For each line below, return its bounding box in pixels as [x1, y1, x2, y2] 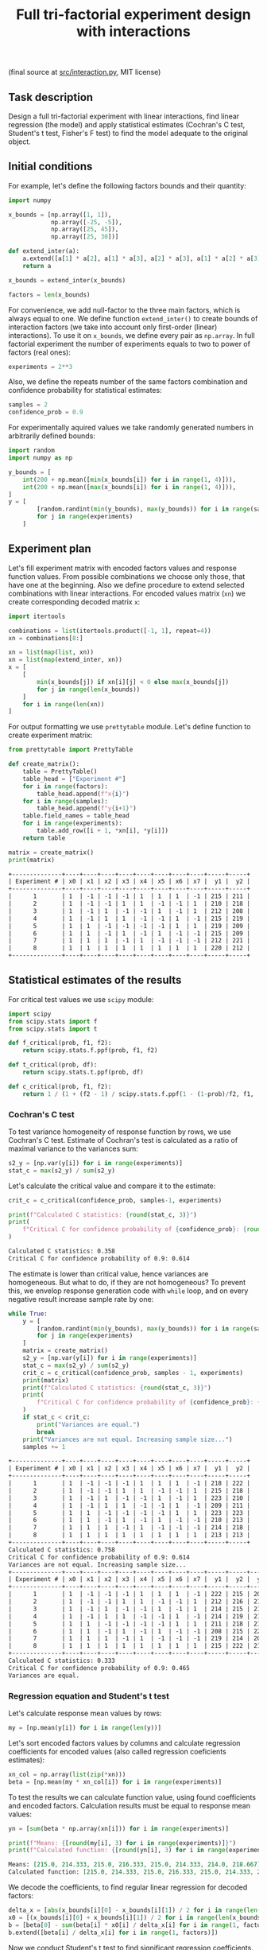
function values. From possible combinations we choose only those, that [8, 571, 246, 581]
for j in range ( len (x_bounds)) [37, 686, 141, 693]
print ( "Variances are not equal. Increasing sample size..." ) [22, 1435, 233, 1443]
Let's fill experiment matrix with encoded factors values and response [8, 563, 237, 573]
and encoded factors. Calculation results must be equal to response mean [8, 1800, 250, 1810]
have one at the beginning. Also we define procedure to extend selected [8, 580, 245, 589]
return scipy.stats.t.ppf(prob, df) [22, 1068, 145, 1077]
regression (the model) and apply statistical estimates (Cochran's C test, [8, 120, 246, 129]
